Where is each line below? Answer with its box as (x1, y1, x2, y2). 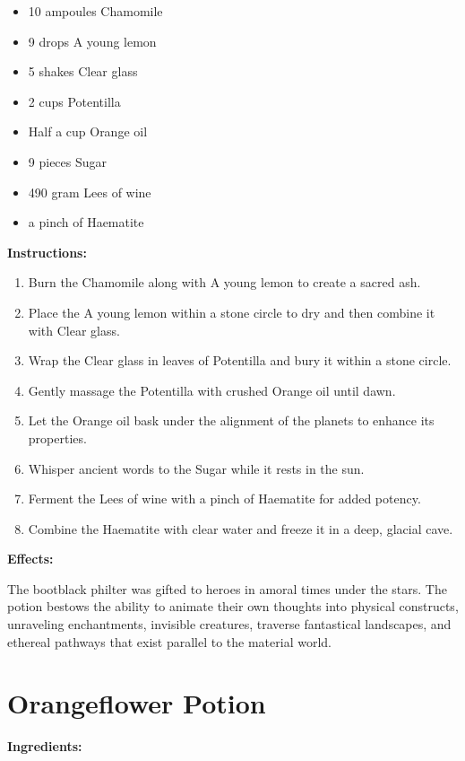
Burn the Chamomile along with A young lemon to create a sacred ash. (28, 273, 421, 292)
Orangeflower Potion (7, 685, 266, 722)
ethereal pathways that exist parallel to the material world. (7, 632, 332, 651)
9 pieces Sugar (28, 152, 108, 171)
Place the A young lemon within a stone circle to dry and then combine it (28, 302, 435, 321)
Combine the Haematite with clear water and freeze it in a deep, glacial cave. (28, 519, 453, 538)
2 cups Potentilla (28, 92, 121, 110)
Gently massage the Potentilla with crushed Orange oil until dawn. (28, 380, 396, 399)
